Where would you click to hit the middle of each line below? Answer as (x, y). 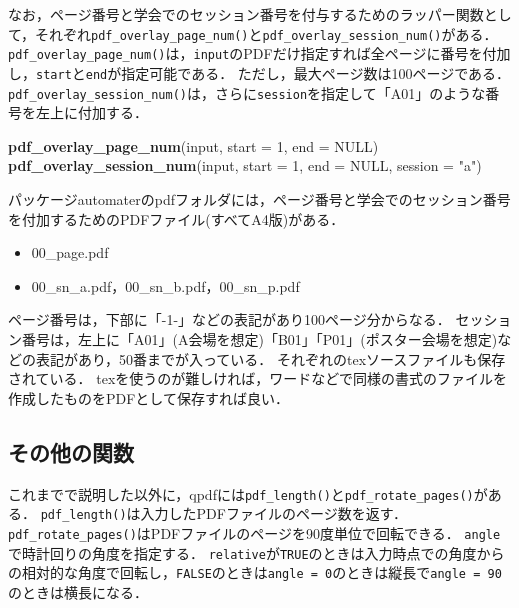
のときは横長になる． (78, 591)
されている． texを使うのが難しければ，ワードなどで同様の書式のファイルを (258, 378)
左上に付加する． (91, 112)
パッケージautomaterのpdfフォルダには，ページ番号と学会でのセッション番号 (259, 199)
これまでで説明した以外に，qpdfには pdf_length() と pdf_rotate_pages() (241, 493)
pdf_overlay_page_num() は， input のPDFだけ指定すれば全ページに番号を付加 (259, 53)
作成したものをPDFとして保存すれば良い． (148, 397)
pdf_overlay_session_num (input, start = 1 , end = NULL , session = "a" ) (245, 165)
